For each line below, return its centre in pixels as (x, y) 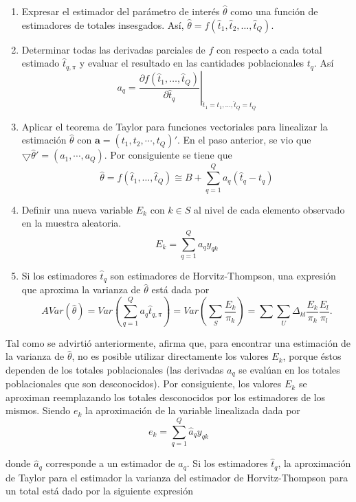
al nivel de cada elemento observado (269, 209)
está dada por (180, 289)
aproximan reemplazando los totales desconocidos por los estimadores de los (166, 397)
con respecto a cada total (269, 49)
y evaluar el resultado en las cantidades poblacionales (192, 63)
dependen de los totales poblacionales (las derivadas (115, 369)
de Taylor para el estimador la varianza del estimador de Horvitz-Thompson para (177, 477)
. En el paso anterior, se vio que (244, 140)
